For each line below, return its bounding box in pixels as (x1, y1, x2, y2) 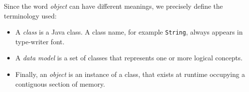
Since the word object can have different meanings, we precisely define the (4, 1, 223, 11)
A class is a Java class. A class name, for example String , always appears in (15, 27, 243, 37)
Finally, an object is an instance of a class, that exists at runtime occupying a (15, 69, 245, 79)
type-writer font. (15, 36, 65, 46)
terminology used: (4, 10, 57, 20)
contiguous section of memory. (15, 78, 105, 89)
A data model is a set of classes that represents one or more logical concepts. (15, 53, 243, 63)
